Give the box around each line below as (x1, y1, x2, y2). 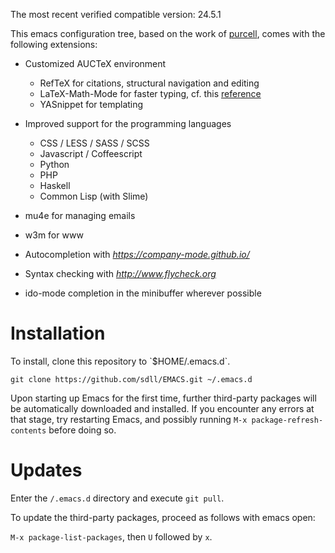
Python (39, 159, 70, 170)
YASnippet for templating (39, 99, 144, 110)
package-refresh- (251, 415, 324, 425)
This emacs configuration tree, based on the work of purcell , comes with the (10, 28, 326, 39)
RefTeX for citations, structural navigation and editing (39, 77, 260, 89)
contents (10, 425, 47, 436)
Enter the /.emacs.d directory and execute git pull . (10, 492, 225, 504)
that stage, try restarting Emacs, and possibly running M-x (10, 413, 248, 425)
